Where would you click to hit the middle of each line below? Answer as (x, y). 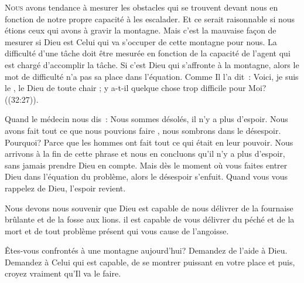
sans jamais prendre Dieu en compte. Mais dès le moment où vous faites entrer (146, 165)
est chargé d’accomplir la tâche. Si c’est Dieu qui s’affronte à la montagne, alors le (152, 64)
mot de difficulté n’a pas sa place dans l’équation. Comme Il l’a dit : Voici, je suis (152, 76)
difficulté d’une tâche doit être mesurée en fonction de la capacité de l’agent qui (148, 53)
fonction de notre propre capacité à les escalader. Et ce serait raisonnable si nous (150, 18)
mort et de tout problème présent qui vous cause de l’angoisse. (117, 230)
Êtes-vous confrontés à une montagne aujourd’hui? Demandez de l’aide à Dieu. (146, 250)
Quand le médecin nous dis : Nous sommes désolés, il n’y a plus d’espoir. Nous (146, 119)
